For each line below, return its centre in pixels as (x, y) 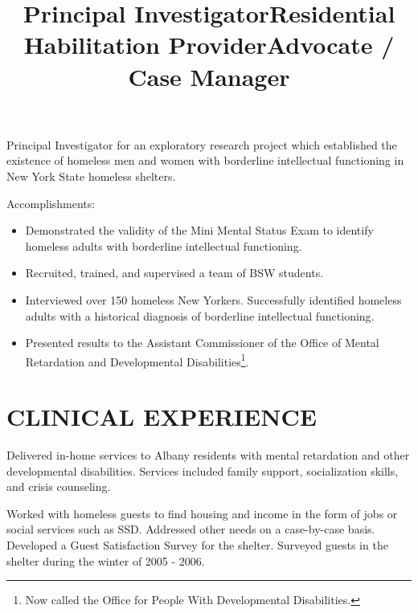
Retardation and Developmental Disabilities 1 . (137, 360)
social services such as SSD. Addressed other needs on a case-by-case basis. (191, 529)
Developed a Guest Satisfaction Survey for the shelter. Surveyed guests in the (197, 545)
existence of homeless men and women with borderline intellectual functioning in (205, 160)
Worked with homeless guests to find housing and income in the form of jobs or (202, 513)
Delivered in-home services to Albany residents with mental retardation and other (208, 455)
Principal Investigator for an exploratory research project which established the (202, 144)
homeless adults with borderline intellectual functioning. (164, 245)
